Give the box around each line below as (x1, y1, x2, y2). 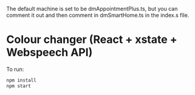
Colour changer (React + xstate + (6, 33, 177, 47)
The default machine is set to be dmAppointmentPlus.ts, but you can (6, 5, 178, 12)
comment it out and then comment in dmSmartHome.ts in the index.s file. (6, 11, 190, 19)
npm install (6, 77, 36, 84)
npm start (6, 83, 32, 89)
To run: (6, 65, 24, 73)
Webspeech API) (6, 45, 93, 59)
